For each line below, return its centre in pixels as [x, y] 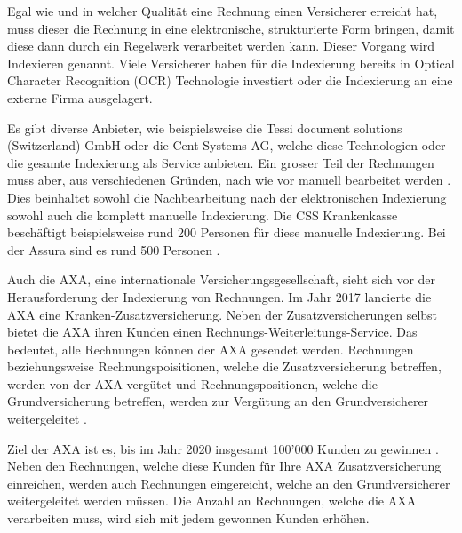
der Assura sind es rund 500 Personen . [114, 249]
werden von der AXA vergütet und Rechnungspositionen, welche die [192, 383]
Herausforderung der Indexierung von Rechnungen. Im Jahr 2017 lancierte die [219, 296]
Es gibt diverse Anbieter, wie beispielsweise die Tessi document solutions [205, 127]
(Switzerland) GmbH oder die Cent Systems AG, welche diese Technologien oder [227, 145]
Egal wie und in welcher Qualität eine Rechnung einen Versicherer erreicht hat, [223, 11]
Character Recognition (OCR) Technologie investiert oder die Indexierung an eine [230, 80]
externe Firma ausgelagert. [80, 97]
